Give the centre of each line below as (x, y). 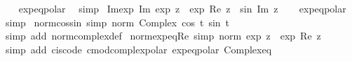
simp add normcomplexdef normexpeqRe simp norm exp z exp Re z (163, 36)
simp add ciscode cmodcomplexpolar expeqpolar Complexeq (138, 49)
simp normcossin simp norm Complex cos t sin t (117, 22)
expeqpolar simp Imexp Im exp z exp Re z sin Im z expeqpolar (182, 8)
